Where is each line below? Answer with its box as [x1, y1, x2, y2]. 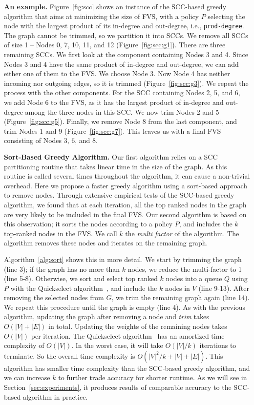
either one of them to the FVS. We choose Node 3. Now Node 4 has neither [4, 68, 230, 79]
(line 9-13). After [198, 283, 249, 293]
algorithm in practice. [22, 391, 88, 402]
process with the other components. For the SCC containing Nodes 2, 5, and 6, [4, 87, 240, 98]
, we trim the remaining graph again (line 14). [111, 292, 250, 303]
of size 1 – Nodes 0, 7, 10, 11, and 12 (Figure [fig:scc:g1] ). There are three [4, 40, 226, 50]
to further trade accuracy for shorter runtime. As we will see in [58, 372, 247, 383]
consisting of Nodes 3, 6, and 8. [4, 135, 98, 145]
